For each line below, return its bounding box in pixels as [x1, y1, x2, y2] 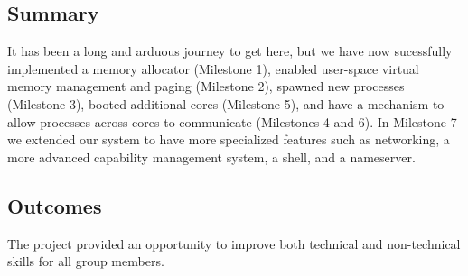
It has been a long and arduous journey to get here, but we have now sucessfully [7, 41, 453, 60]
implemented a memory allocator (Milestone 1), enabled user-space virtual [7, 59, 419, 78]
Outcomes [7, 191, 102, 219]
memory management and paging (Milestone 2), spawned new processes [7, 77, 405, 96]
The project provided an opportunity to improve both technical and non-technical [7, 234, 461, 253]
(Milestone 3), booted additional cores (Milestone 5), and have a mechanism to [7, 94, 445, 113]
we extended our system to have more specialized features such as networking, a [7, 130, 450, 149]
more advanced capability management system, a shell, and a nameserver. [7, 147, 416, 166]
